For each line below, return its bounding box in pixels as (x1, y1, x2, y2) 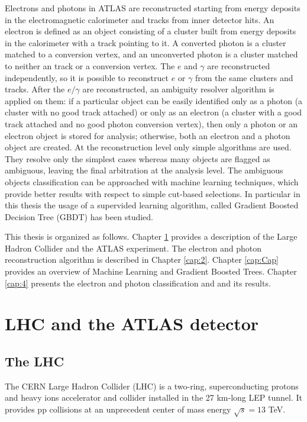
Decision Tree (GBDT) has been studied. (5, 210, 153, 223)
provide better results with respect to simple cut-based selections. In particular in (5, 187, 300, 199)
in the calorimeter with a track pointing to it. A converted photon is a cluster (5, 36, 286, 49)
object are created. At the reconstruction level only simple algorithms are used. (5, 141, 292, 153)
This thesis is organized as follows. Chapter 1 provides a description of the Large (5, 230, 298, 243)
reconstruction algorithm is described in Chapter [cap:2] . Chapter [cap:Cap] (5, 253, 279, 266)
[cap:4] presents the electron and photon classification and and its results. (5, 276, 271, 289)
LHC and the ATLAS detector (5, 311, 259, 336)
